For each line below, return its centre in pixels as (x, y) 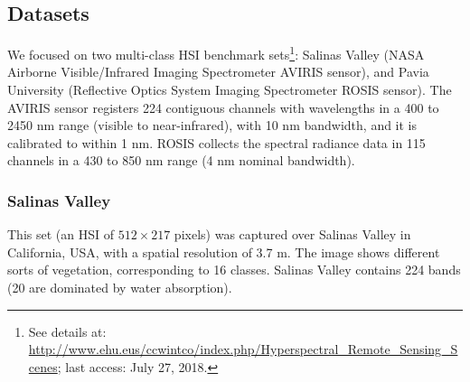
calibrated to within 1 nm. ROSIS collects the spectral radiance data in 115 (216, 142)
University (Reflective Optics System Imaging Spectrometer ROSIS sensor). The (230, 90)
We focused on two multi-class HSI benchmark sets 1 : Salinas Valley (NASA (216, 53)
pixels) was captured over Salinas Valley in (292, 234)
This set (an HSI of (61, 234)
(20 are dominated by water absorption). (120, 288)
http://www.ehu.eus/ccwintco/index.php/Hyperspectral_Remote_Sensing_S (243, 349)
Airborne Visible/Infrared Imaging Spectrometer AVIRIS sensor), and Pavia (218, 72)
